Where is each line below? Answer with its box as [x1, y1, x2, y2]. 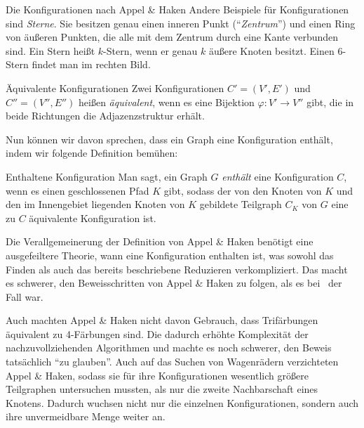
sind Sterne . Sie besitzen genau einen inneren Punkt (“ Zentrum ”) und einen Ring [6, 15, 356, 30]
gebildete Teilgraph [199, 197, 282, 212]
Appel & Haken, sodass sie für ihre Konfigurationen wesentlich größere [6, 368, 309, 382]
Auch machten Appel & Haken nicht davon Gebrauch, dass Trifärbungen [6, 313, 318, 328]
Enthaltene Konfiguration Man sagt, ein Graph [6, 169, 208, 183]
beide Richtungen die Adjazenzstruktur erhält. [6, 108, 205, 123]
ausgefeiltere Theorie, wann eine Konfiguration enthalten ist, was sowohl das [6, 247, 334, 262]
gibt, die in [306, 94, 354, 109]
